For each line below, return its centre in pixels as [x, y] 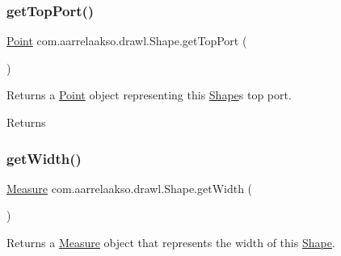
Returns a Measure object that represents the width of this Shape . [171, 242]
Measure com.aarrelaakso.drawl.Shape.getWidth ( [130, 188]
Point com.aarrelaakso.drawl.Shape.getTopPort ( [127, 41]
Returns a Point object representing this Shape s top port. [149, 95]
